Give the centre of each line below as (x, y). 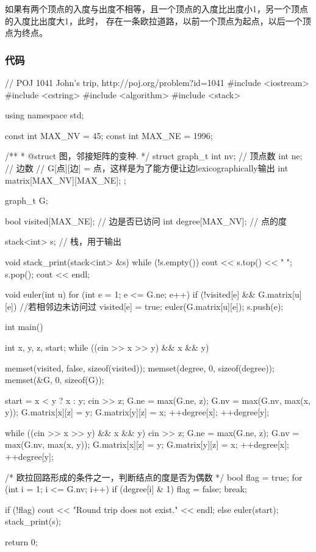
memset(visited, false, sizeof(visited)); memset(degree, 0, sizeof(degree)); (140, 367)
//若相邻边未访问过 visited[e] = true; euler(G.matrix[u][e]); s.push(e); (152, 306)
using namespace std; (45, 115)
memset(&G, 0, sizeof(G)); (55, 380)
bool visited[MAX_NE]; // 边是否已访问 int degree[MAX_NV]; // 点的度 (146, 220)
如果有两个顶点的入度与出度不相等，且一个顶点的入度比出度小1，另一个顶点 (156, 9)
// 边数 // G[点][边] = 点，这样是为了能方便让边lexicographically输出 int (147, 167)
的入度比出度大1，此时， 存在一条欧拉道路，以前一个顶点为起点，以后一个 (154, 20)
